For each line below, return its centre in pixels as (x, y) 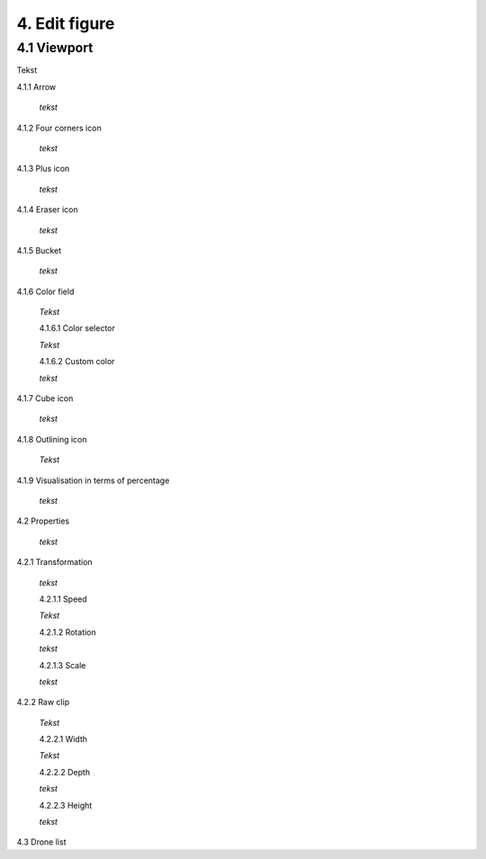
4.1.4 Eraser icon (47, 210)
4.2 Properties (43, 521)
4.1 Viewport (55, 48)
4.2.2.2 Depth (64, 772)
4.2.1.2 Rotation (67, 632)
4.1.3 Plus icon (43, 169)
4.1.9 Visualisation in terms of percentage (93, 480)
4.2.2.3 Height (66, 805)
